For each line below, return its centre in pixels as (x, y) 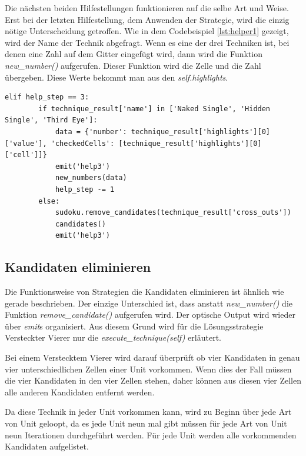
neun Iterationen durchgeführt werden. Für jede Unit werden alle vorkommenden (151, 435)
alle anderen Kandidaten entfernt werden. (80, 392)
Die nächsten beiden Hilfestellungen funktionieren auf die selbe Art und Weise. (147, 8)
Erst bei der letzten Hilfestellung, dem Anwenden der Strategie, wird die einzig (147, 19)
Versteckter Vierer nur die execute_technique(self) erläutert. (113, 337)
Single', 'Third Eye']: (51, 120)
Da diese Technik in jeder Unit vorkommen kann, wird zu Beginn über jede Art (148, 412)
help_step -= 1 (85, 189)
